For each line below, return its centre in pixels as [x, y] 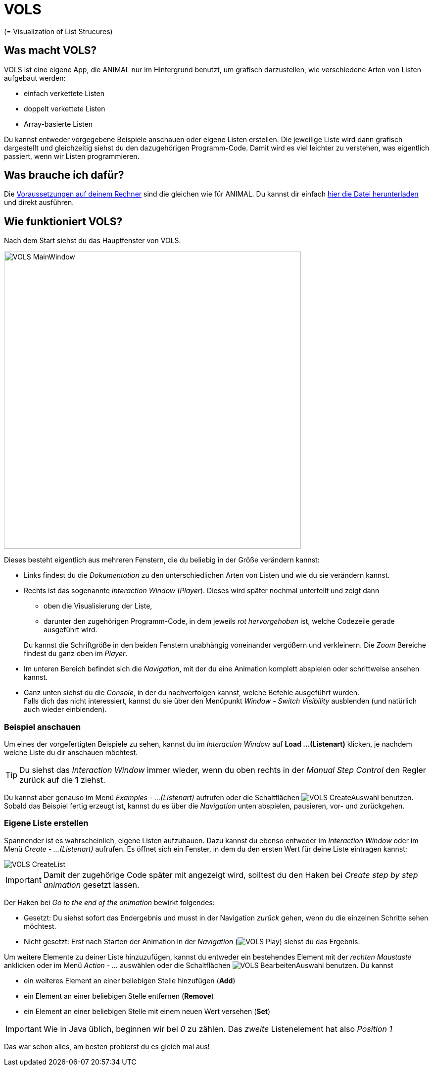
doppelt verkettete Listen [65, 108]
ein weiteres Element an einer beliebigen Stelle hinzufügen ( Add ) [130, 980]
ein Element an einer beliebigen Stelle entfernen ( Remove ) [119, 996]
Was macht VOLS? [50, 51]
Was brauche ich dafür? [64, 175]
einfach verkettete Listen [64, 93]
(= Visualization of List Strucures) [58, 31]
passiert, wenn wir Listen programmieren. [72, 156]
